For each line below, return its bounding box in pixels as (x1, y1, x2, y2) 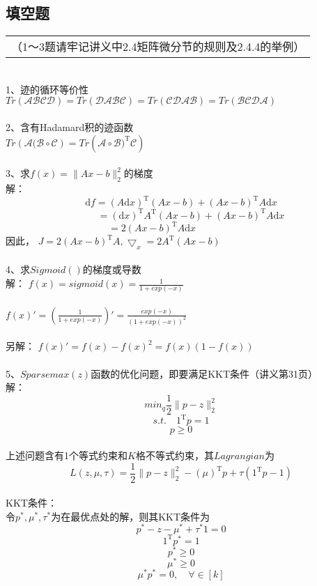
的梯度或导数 (82, 262, 141, 277)
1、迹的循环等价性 (6, 82, 88, 96)
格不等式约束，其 (135, 447, 214, 462)
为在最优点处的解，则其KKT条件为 (51, 509, 210, 523)
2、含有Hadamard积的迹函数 (6, 119, 134, 134)
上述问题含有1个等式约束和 (6, 447, 127, 462)
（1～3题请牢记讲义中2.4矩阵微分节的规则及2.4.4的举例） (11, 38, 305, 55)
